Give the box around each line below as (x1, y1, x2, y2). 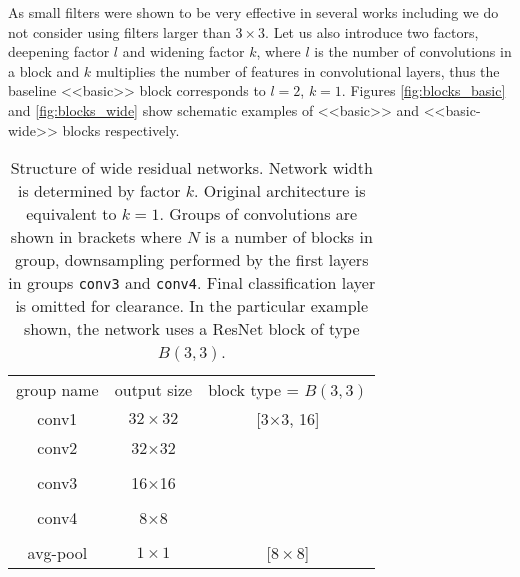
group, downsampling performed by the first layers (15, 248, 369, 272)
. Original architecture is (194, 179, 366, 203)
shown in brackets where (10, 225, 182, 249)
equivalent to (26, 202, 117, 226)
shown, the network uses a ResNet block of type (23, 317, 360, 341)
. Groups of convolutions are (159, 202, 358, 226)
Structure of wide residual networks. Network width (10, 156, 373, 180)
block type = (208, 378, 299, 402)
